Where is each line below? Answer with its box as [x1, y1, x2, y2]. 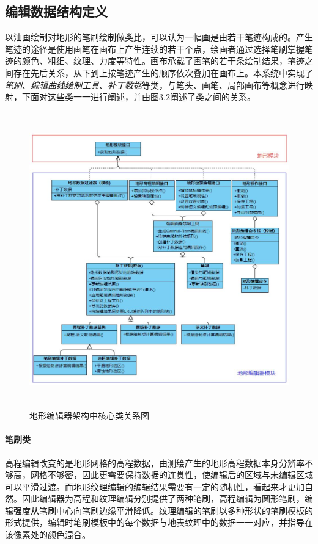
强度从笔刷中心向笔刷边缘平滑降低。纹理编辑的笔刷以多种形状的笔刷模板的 [13, 504, 313, 517]
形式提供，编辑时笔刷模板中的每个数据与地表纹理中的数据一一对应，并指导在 [5, 516, 313, 529]
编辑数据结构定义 [5, 2, 108, 21]
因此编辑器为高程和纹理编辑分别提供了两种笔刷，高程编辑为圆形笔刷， [21, 492, 305, 505]
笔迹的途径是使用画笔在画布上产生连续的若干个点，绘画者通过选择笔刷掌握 [5, 42, 305, 55]
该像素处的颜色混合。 [5, 528, 91, 541]
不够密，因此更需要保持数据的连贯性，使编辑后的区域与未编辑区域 [47, 468, 313, 481]
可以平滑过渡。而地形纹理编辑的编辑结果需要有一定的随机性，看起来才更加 [5, 480, 305, 493]
